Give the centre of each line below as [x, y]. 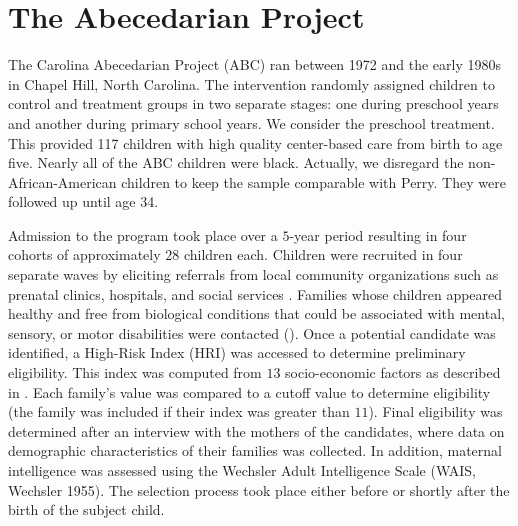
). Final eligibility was [435, 411]
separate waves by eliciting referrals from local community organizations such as [253, 274]
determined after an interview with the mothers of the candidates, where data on [256, 430]
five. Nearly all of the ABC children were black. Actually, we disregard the [236, 162]
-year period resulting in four [378, 234]
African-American [62, 181]
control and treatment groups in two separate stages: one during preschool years [253, 103]
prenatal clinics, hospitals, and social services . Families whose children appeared [255, 293]
